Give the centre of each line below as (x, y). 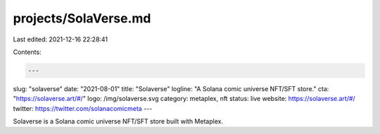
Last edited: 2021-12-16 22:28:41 (61, 39)
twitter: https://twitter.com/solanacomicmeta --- (83, 108)
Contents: (27, 52)
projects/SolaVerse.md (82, 18)
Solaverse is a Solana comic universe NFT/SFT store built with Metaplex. (118, 121)
